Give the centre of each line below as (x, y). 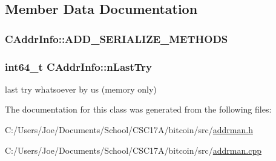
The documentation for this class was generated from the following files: (138, 109)
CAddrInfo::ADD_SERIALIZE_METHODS (117, 38)
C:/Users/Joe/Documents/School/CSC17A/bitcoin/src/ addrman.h (129, 130)
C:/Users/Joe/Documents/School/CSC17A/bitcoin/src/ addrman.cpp (133, 150)
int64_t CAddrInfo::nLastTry (79, 66)
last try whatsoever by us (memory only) (81, 89)
